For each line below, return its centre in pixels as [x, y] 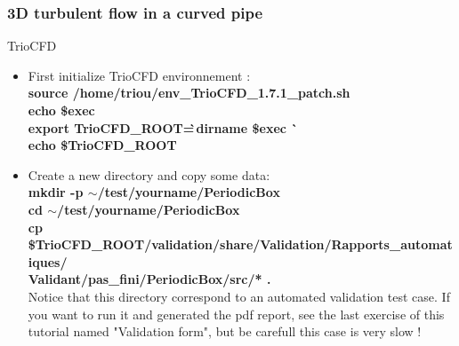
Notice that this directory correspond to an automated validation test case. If [239, 296]
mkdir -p [56, 192]
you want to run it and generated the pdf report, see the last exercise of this [236, 314]
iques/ [48, 261]
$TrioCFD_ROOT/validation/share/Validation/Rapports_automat [240, 244]
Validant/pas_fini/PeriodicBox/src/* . [149, 279]
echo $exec [61, 110]
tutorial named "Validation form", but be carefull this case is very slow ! [225, 331]
